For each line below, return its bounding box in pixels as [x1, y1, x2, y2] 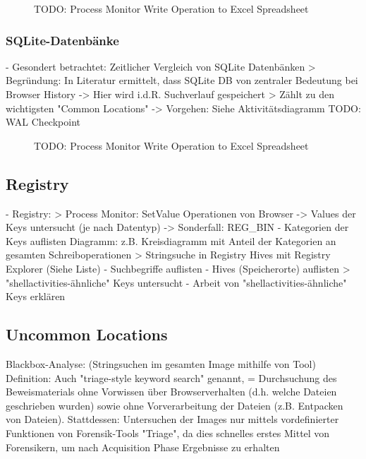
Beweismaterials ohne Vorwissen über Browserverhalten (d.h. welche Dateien [6, 384, 337, 399]
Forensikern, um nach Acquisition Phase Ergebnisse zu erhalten [6, 439, 280, 454]
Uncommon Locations [6, 323, 168, 345]
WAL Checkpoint [6, 114, 80, 129]
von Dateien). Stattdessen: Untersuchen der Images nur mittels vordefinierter [6, 412, 339, 427]
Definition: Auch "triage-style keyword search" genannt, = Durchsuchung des [6, 370, 337, 385]
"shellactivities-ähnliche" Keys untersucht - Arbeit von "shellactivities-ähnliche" [6, 275, 347, 290]
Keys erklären [6, 289, 66, 304]
